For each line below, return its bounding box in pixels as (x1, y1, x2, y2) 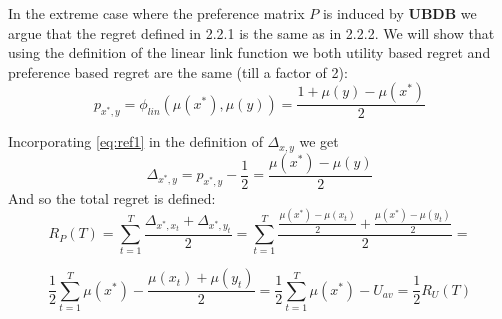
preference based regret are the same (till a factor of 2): (8, 61, 348, 82)
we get (299, 131, 339, 152)
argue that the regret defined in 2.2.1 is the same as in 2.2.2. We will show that (8, 22, 495, 43)
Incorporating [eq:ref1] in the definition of (8, 131, 263, 152)
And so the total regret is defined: (8, 187, 216, 208)
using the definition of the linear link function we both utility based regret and (8, 42, 491, 63)
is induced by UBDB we (322, 3, 477, 23)
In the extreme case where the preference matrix (8, 3, 305, 23)
